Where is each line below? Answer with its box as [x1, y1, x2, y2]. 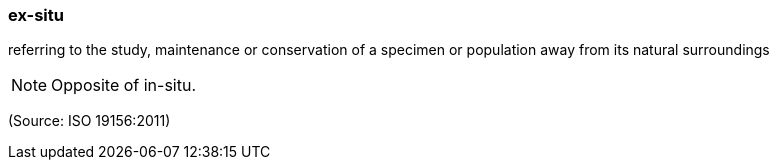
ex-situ [8, 5, 64, 25]
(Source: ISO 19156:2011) [8, 112, 171, 130]
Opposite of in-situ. [51, 75, 197, 96]
